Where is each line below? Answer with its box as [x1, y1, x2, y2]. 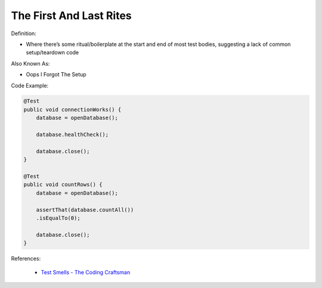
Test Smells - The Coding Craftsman [41, 268, 131, 275]
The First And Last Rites [11, 9, 132, 22]
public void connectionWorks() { [23, 106, 122, 113]
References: [11, 255, 41, 262]
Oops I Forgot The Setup [26, 71, 86, 78]
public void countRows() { [23, 181, 103, 188]
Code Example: [11, 82, 49, 89]
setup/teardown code [26, 49, 79, 56]
